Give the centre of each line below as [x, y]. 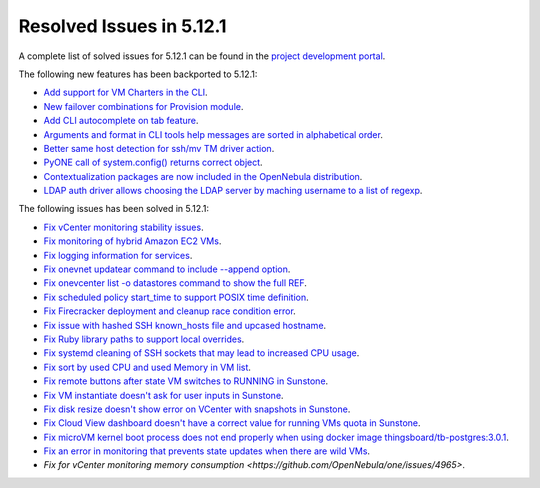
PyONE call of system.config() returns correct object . [153, 162]
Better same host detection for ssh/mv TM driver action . [159, 148]
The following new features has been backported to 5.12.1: [138, 74]
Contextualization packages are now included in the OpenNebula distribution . [203, 176]
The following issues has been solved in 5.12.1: [114, 209]
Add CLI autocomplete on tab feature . [121, 121]
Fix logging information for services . [118, 255]
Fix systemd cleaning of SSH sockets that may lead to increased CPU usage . [201, 353]
